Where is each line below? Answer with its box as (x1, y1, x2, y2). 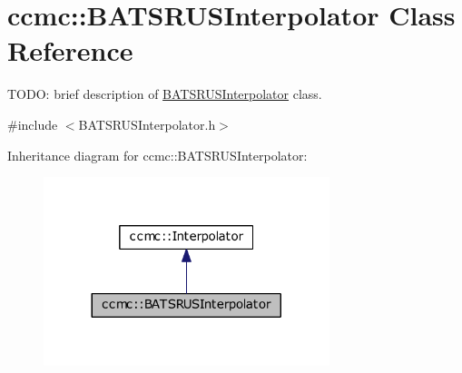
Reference (7, 32, 133, 69)
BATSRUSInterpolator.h (78, 114, 216, 133)
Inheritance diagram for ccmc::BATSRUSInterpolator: (7, 145, 308, 164)
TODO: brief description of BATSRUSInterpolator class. (7, 84, 322, 103)
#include (7, 114, 58, 133)
